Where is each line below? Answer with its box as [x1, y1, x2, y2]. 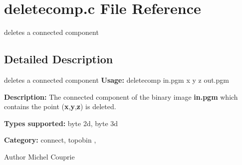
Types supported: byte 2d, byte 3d [4, 118, 118, 128]
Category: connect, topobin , [4, 135, 96, 145]
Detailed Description [4, 51, 113, 67]
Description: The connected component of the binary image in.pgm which [4, 91, 238, 102]
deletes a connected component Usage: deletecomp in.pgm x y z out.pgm [4, 74, 229, 85]
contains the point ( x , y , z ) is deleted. [4, 101, 116, 112]
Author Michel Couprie [4, 151, 75, 162]
